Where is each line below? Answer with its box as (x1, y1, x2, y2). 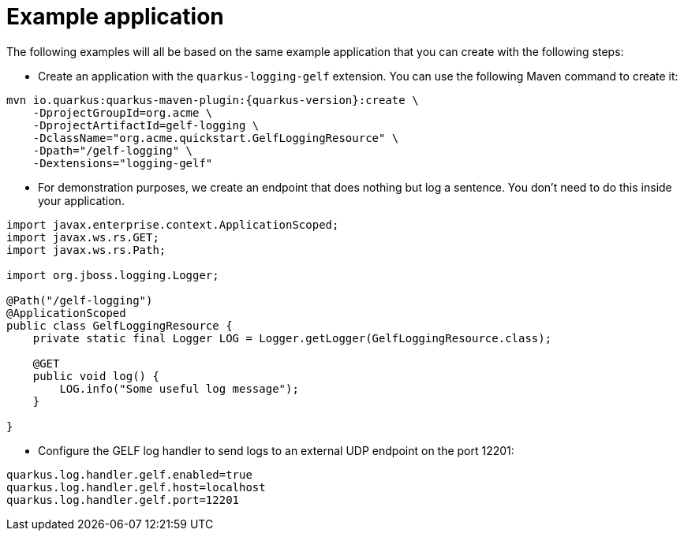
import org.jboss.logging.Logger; (6, 268, 219, 282)
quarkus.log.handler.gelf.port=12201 (6, 493, 240, 506)
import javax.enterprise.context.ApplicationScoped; (6, 218, 339, 231)
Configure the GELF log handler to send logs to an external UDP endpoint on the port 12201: (38, 443, 514, 457)
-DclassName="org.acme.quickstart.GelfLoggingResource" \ (32, 131, 399, 144)
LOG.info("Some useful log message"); (59, 382, 299, 395)
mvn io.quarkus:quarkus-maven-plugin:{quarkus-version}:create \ (6, 93, 419, 106)
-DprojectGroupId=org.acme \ (32, 106, 213, 119)
